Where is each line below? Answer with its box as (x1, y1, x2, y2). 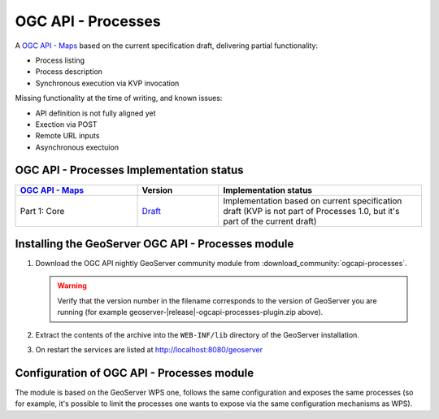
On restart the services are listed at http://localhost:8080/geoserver (35, 345, 263, 355)
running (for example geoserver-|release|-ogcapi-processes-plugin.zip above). (57, 308, 324, 317)
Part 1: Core (20, 205, 65, 216)
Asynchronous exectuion (35, 142, 120, 152)
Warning (57, 281, 87, 290)
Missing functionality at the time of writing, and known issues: (15, 94, 223, 103)
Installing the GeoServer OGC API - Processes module (15, 237, 294, 251)
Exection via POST (35, 119, 98, 129)
